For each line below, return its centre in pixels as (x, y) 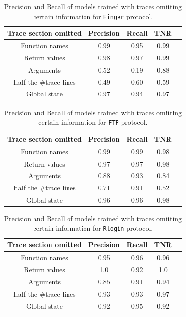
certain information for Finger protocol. (93, 16)
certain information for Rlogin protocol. (93, 228)
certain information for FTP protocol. (93, 122)
